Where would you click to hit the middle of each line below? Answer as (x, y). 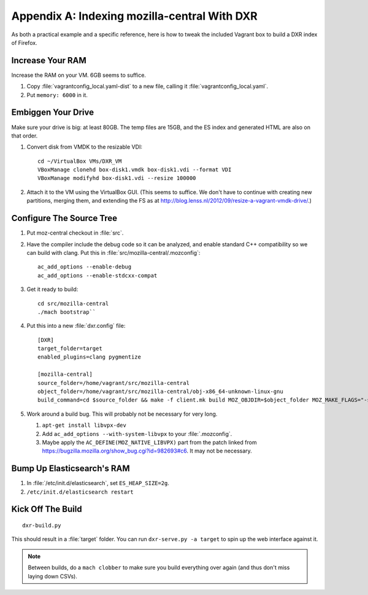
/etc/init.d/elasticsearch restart (80, 492)
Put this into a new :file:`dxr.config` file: (76, 326)
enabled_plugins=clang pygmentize (89, 357)
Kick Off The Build (47, 509)
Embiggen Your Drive (53, 113)
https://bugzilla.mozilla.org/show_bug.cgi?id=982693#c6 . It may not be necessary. (147, 451)
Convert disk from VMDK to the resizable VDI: (84, 147)
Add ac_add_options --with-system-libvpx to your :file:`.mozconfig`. (137, 434)
